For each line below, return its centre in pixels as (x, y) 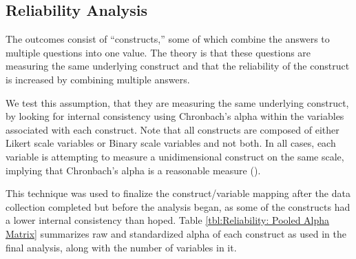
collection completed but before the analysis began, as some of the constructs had (178, 206)
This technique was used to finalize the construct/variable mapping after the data (178, 193)
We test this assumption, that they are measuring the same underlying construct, (177, 102)
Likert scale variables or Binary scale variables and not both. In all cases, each (171, 143)
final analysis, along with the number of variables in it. (121, 247)
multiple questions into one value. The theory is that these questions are (158, 52)
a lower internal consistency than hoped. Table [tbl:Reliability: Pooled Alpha (168, 220)
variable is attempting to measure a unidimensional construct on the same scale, (175, 156)
